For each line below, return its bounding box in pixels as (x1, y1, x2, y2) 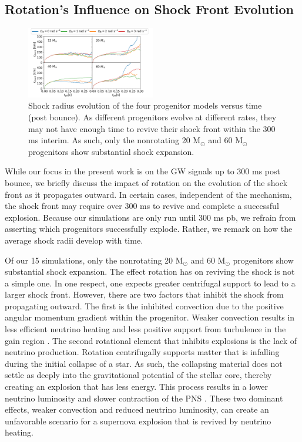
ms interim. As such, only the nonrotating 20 (28, 134, 190, 146)
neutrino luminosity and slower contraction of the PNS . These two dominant (5, 392, 283, 404)
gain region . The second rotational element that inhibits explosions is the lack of (5, 334, 297, 346)
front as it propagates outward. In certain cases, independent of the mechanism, (5, 188, 292, 200)
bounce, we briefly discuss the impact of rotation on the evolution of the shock (5, 176, 288, 188)
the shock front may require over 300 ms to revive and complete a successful (5, 200, 279, 212)
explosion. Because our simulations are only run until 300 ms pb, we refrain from (5, 211, 296, 223)
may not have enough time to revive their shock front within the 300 (28, 122, 276, 134)
